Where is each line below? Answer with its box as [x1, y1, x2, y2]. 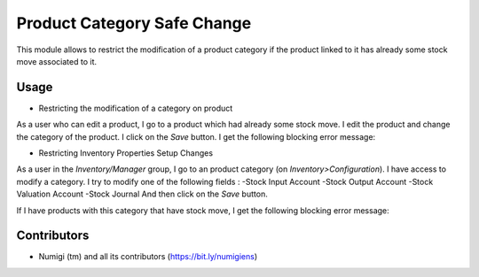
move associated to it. [16, 56, 98, 66]
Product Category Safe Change [16, 13, 252, 33]
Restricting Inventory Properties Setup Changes [38, 148, 213, 158]
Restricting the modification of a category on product [38, 103, 233, 113]
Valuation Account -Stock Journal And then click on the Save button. [16, 189, 268, 199]
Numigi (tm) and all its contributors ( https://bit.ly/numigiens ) [38, 251, 258, 262]
